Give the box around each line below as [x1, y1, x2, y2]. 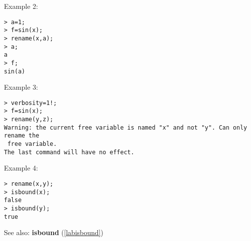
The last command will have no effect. [4, 148, 134, 156]
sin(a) [4, 68, 25, 75]
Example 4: [4, 163, 38, 173]
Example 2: [4, 1, 38, 11]
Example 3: [4, 82, 38, 92]
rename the [4, 132, 39, 139]
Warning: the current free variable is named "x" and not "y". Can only [4, 124, 247, 131]
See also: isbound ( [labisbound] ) [4, 227, 103, 238]
